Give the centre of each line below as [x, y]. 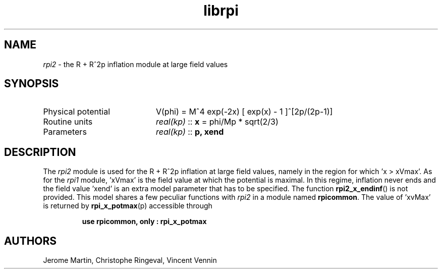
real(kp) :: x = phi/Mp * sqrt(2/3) [217, 122]
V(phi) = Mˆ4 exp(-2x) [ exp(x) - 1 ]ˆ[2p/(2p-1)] [244, 112]
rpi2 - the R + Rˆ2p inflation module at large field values [135, 64]
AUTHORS [31, 241]
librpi [221, 11]
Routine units [68, 122]
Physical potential [77, 112]
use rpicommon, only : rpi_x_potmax [144, 222]
